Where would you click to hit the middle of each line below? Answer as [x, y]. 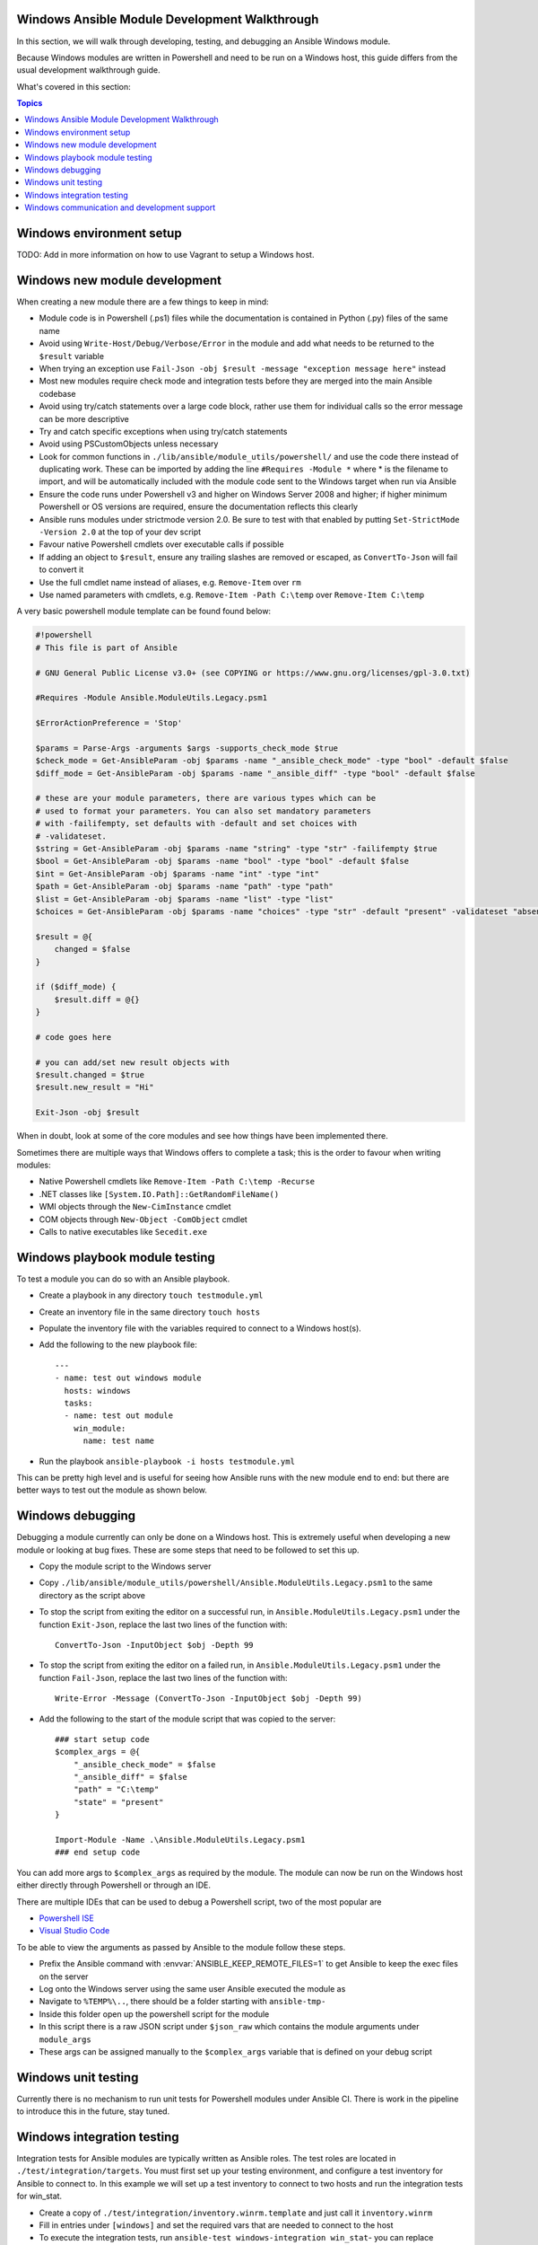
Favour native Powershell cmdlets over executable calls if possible [161, 544]
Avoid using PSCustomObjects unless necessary [129, 444]
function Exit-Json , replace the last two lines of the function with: [163, 1624]
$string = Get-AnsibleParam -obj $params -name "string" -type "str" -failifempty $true [237, 849]
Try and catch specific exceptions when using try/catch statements [163, 431]
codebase [57, 393]
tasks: [78, 1403]
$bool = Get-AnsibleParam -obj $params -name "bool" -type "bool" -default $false [222, 861]
